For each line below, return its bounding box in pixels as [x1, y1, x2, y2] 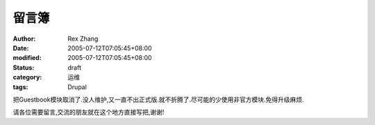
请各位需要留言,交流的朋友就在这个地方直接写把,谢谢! [12, 108, 165, 117]
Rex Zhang [67, 35, 99, 43]
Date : [12, 44, 29, 52]
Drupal [67, 83, 87, 91]
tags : [12, 83, 28, 91]
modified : [12, 54, 42, 62]
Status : [12, 63, 35, 72]
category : [12, 73, 42, 81]
